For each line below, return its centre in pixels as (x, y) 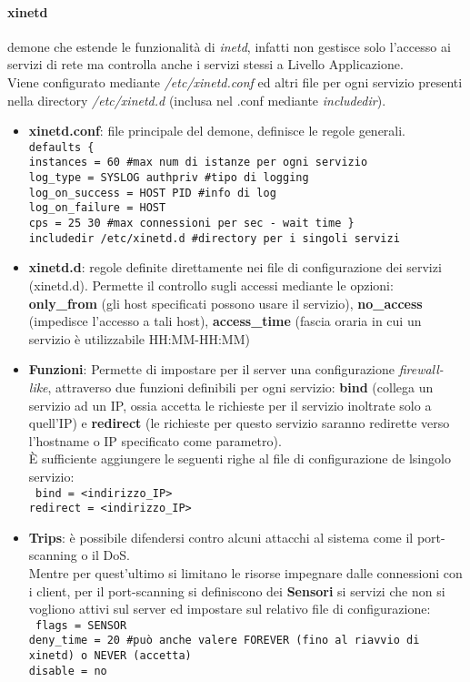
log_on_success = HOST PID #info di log (152, 193)
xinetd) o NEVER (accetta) (110, 656)
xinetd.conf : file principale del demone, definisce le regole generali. (217, 131)
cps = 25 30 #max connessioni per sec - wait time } (191, 224)
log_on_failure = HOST (97, 208)
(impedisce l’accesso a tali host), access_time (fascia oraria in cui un (225, 321)
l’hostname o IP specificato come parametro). (155, 440)
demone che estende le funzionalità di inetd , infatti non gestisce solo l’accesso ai (229, 46)
